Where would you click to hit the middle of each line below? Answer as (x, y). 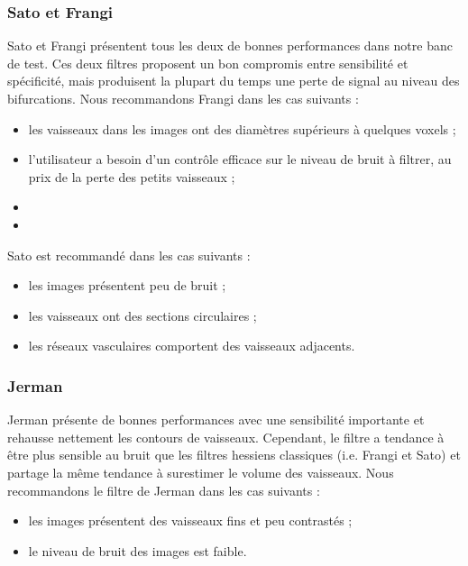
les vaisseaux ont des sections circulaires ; (142, 315)
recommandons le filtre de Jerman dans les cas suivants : (164, 490)
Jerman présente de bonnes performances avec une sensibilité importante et (216, 420)
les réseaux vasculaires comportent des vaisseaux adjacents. (192, 346)
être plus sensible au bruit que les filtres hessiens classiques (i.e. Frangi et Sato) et (234, 455)
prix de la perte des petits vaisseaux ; (132, 176)
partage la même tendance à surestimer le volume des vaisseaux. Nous (201, 472)
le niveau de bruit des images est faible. (138, 550)
